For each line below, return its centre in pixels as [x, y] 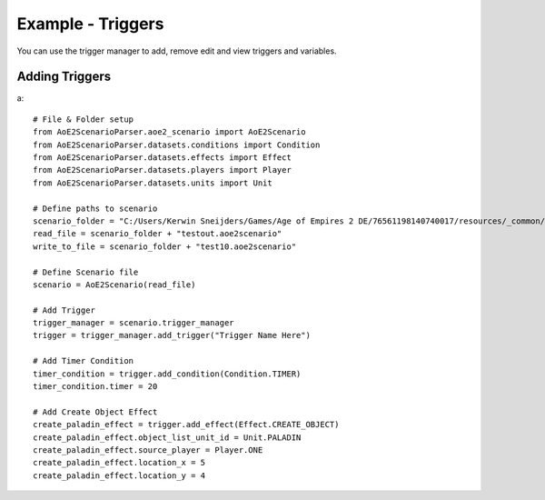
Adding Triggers [64, 77]
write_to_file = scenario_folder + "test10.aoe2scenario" [165, 246]
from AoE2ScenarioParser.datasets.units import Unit [153, 183]
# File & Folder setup [84, 119]
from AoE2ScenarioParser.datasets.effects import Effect [163, 158]
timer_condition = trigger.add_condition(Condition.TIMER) [167, 374]
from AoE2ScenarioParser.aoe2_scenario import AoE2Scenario [169, 132]
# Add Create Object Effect [95, 412]
